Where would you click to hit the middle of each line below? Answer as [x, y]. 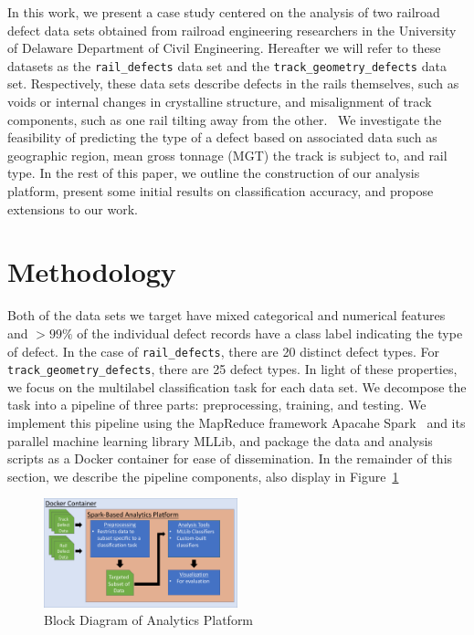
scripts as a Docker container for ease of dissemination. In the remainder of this [230, 458]
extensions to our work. [73, 208]
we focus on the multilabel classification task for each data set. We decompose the [237, 386]
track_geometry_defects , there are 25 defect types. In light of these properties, [232, 369]
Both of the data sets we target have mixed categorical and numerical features [226, 315]
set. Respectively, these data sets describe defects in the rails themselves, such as [233, 83]
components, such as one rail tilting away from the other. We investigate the [225, 119]
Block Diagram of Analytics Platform [149, 620]
